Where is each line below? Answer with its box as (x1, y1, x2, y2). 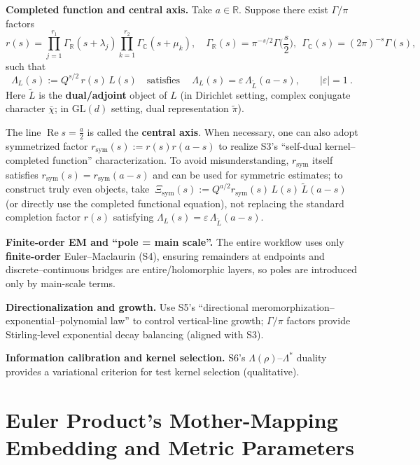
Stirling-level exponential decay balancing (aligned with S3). (6, 326, 264, 341)
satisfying (113, 209, 154, 224)
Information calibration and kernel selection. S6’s (6, 350, 246, 365)
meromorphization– (251, 299, 335, 314)
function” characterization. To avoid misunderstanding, (52, 153, 289, 167)
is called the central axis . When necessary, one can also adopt (87, 124, 358, 139)
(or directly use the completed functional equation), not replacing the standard (6, 195, 344, 210)
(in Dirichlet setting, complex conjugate (180, 87, 351, 102)
